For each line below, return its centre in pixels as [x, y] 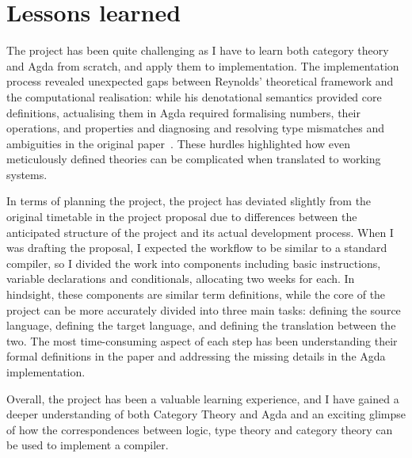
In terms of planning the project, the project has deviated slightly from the [189, 201]
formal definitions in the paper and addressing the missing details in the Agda [196, 356]
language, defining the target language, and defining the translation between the [201, 325]
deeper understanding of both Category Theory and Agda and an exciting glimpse [206, 414]
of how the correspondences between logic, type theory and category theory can [200, 429]
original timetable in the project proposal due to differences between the [182, 217]
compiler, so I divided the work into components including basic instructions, [194, 263]
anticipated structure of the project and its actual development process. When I [200, 232]
